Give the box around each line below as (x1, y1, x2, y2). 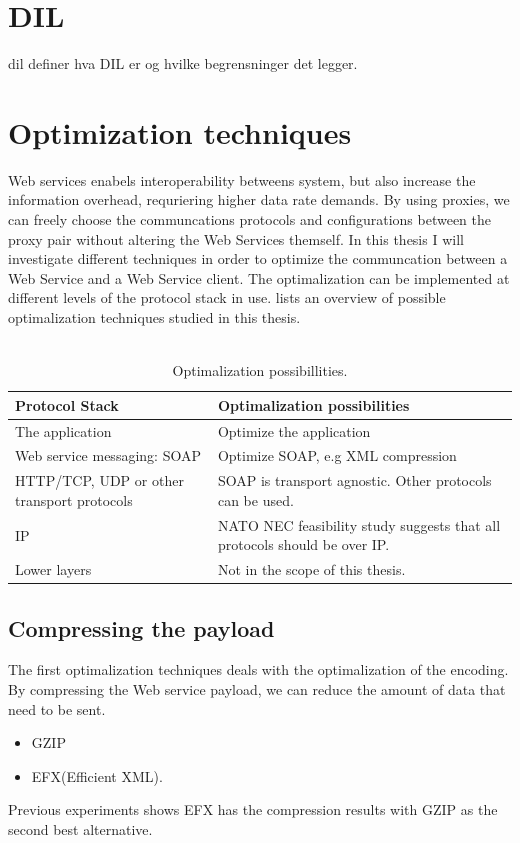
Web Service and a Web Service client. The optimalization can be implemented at (8, 267, 510, 288)
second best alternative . (8, 819, 153, 840)
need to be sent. (8, 698, 106, 719)
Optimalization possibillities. (172, 360, 348, 381)
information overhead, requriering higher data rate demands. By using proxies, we (8, 189, 510, 210)
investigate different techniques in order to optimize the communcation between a (8, 248, 508, 269)
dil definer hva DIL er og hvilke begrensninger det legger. (8, 53, 358, 74)
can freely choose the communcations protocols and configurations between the (8, 209, 492, 230)
